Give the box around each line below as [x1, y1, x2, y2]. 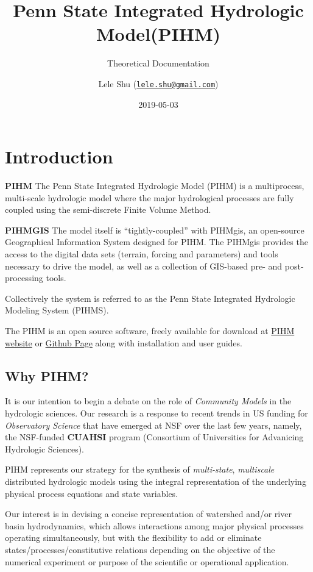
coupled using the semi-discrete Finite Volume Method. [5, 203, 211, 216]
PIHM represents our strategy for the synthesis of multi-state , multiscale [5, 463, 275, 476]
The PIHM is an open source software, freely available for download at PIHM [5, 324, 295, 337]
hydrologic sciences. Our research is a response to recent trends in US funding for [5, 407, 308, 420]
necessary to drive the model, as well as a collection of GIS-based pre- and [5, 259, 283, 272]
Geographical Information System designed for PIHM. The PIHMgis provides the [5, 235, 308, 248]
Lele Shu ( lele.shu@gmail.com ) [98, 77, 219, 90]
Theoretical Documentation [107, 57, 209, 70]
